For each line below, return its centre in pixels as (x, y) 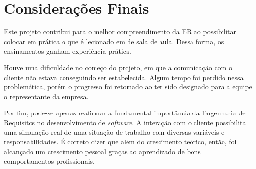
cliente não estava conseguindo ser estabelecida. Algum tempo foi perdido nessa (124, 77)
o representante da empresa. (46, 96)
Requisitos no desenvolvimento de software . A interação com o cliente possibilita (125, 122)
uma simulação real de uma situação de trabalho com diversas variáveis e (114, 132)
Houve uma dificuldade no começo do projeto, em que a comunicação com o (118, 67)
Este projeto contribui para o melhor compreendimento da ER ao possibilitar (120, 32)
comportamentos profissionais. (49, 161)
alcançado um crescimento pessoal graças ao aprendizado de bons (102, 151)
